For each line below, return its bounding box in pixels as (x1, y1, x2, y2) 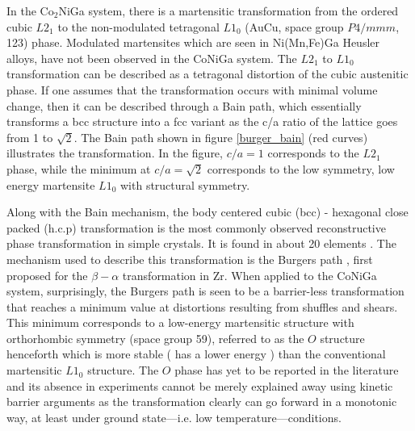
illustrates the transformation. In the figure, (6, 144, 223, 161)
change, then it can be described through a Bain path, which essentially (6, 97, 362, 114)
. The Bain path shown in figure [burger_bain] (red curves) (73, 128, 368, 145)
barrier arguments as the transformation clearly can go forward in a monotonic (6, 393, 397, 410)
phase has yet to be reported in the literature (174, 362, 399, 379)
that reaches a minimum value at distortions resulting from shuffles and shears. (6, 298, 398, 315)
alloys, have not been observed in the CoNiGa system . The (6, 49, 297, 66)
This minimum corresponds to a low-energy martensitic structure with (6, 314, 354, 331)
